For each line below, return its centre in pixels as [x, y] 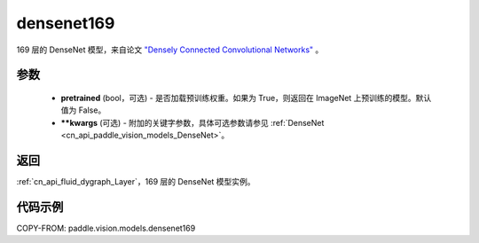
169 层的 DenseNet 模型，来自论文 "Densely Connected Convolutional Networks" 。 [170, 50]
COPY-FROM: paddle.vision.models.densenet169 [106, 228]
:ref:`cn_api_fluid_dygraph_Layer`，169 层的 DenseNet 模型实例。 [136, 182]
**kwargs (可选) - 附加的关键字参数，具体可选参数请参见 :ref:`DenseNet [192, 122]
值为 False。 [83, 110]
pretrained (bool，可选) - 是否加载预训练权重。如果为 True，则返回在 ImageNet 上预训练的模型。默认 [246, 98]
